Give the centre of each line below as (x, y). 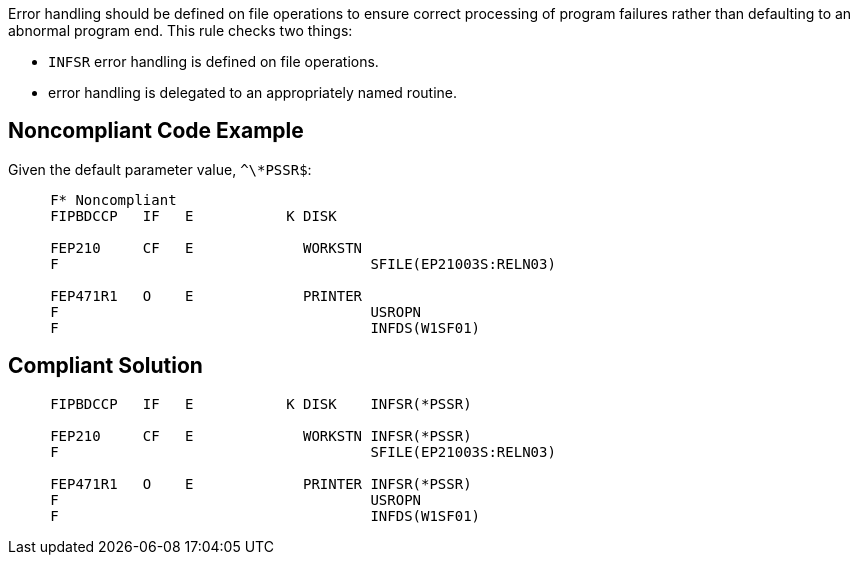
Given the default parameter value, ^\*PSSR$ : (160, 169)
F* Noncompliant (113, 199)
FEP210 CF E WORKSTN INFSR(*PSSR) (261, 435)
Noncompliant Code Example (156, 131)
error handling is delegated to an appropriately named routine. (253, 92)
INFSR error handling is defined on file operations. (213, 61)
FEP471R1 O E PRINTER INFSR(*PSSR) (261, 483)
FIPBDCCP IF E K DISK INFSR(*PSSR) (261, 403)
